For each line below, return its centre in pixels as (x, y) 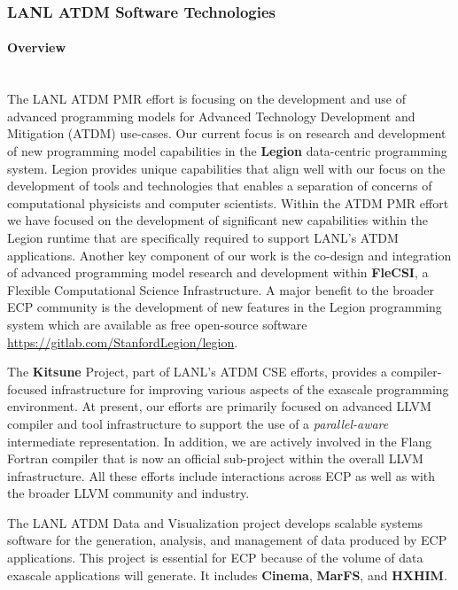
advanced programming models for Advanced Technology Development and (211, 116)
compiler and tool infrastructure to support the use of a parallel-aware (198, 423)
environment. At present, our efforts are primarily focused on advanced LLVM (219, 406)
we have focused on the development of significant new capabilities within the (218, 220)
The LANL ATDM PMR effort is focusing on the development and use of (207, 99)
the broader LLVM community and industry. (128, 493)
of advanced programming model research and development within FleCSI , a (218, 272)
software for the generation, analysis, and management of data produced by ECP (227, 540)
